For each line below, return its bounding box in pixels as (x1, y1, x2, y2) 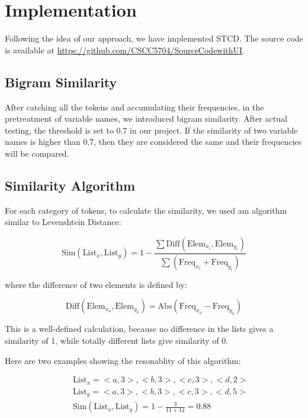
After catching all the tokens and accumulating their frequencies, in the (5, 100, 264, 113)
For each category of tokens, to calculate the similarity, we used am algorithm (5, 204, 287, 216)
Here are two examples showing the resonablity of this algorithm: (5, 354, 241, 366)
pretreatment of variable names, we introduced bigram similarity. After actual (5, 112, 287, 125)
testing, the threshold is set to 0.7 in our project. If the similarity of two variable (5, 123, 298, 136)
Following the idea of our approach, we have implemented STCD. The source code (5, 32, 303, 45)
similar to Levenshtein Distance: (5, 216, 121, 228)
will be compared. (5, 147, 69, 159)
